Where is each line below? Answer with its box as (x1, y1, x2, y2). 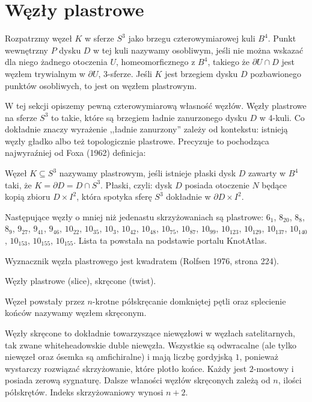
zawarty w (248, 167, 286, 179)
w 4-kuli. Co (259, 111, 305, 123)
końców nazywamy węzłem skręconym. (5, 306, 147, 319)
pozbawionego (250, 67, 301, 79)
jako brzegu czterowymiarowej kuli (128, 32, 255, 45)
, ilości (278, 374, 302, 386)
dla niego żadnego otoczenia (5, 55, 108, 68)
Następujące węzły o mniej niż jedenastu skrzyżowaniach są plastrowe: (5, 210, 264, 223)
